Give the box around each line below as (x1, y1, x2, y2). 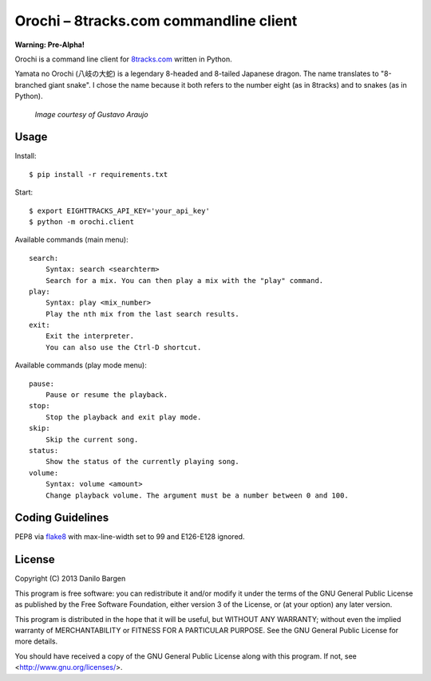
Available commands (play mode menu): (14, 360, 148, 370)
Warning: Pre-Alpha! (14, 40, 85, 49)
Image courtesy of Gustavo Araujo (34, 109, 148, 119)
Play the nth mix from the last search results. (45, 309, 239, 318)
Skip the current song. (45, 435, 139, 444)
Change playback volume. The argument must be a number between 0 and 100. (45, 490, 349, 500)
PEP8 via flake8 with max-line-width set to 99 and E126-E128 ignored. (14, 532, 245, 541)
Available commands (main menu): (14, 235, 129, 245)
